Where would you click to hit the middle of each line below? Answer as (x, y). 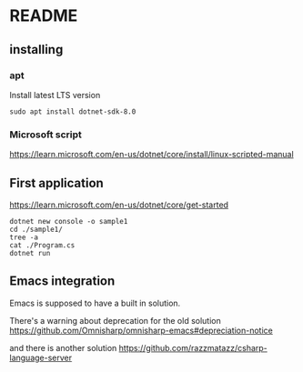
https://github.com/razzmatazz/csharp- (193, 347)
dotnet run (30, 253)
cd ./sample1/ (36, 229)
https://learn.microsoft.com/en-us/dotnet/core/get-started (119, 205)
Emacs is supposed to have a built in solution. (95, 303)
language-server (41, 357)
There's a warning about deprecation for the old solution (115, 320)
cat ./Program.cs (42, 245)
